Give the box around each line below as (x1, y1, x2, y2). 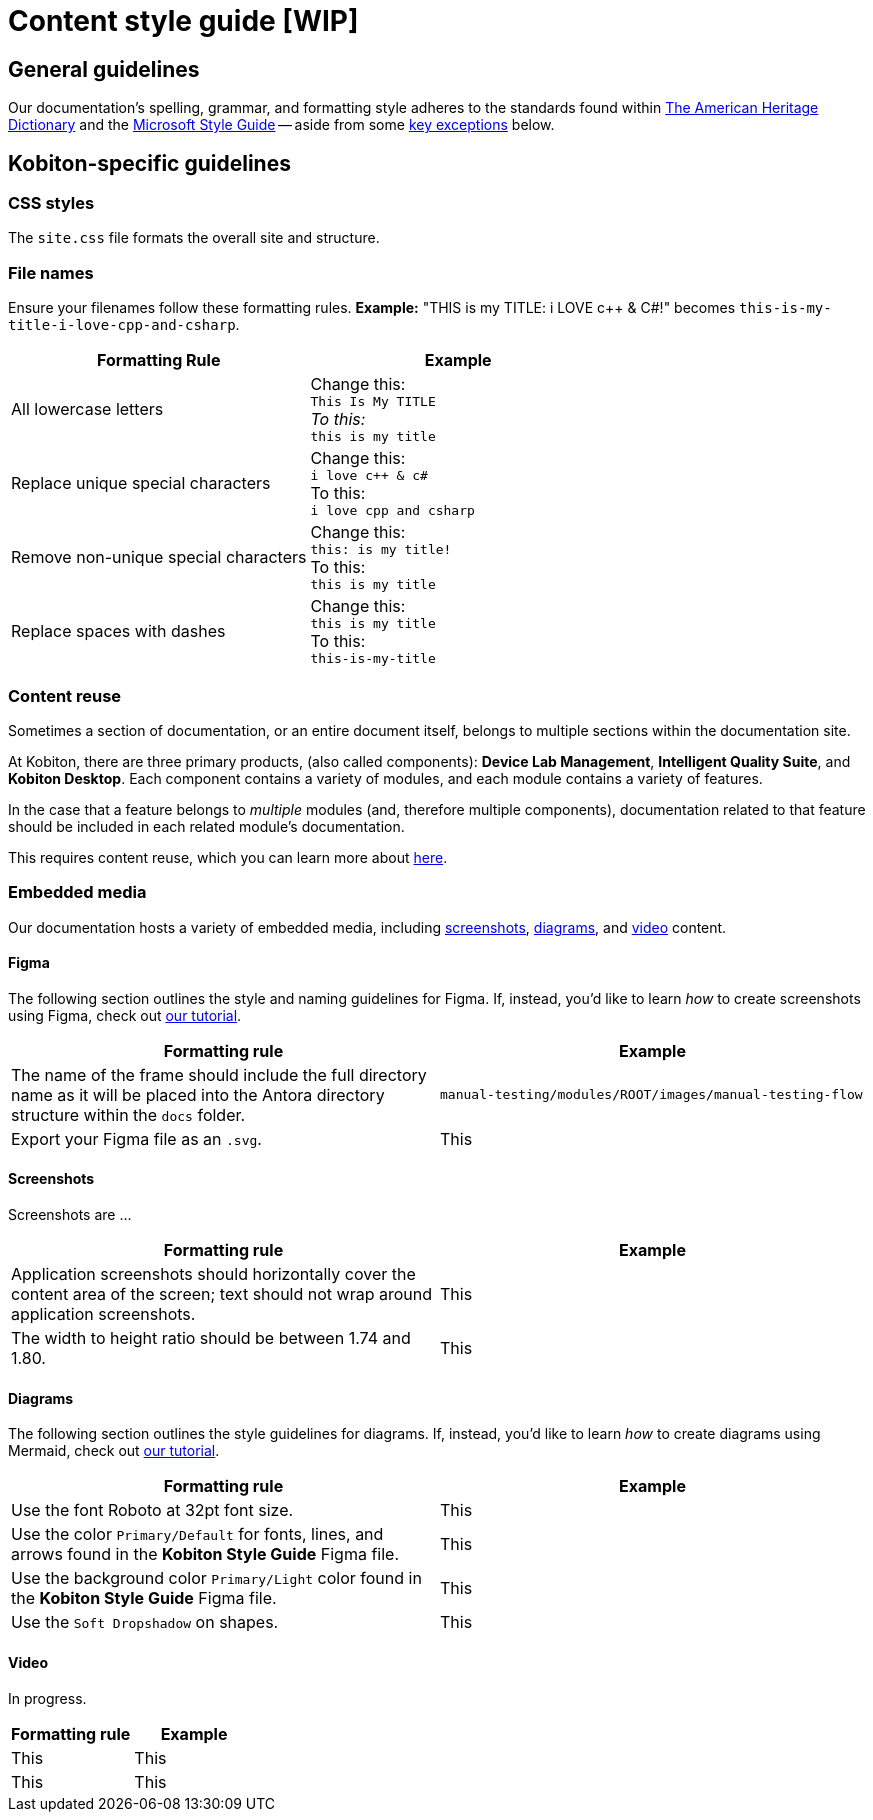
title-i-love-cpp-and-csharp (8, 317, 236, 334)
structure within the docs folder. (11, 1104, 246, 1125)
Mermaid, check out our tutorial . (8, 1442, 220, 1460)
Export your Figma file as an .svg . (11, 1128, 262, 1149)
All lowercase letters (11, 399, 164, 420)
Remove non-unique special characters (11, 547, 307, 568)
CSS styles (8, 193, 95, 214)
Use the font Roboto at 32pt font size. (11, 1500, 294, 1521)
